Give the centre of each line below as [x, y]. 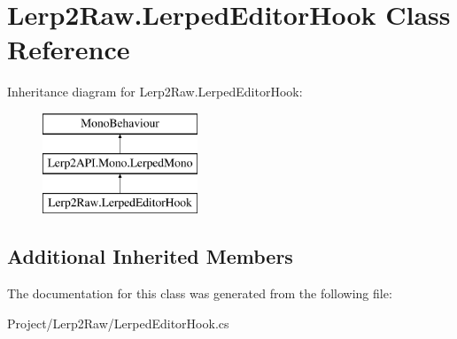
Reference [69, 49]
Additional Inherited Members [150, 256]
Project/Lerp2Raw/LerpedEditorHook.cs [118, 323]
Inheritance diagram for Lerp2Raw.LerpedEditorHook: [155, 92]
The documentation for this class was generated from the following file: [200, 293]
